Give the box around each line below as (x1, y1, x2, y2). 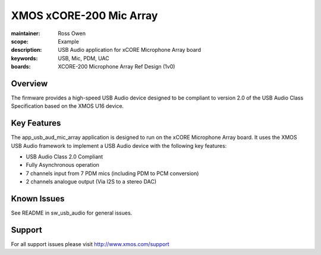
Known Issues (11, 194, 65, 204)
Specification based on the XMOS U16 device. (11, 102, 124, 110)
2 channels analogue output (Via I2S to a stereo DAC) (26, 178, 157, 185)
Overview (11, 78, 48, 89)
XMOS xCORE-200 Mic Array (11, 9, 158, 22)
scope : (11, 38, 29, 45)
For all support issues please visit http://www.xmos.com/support (11, 241, 169, 248)
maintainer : (11, 30, 40, 37)
